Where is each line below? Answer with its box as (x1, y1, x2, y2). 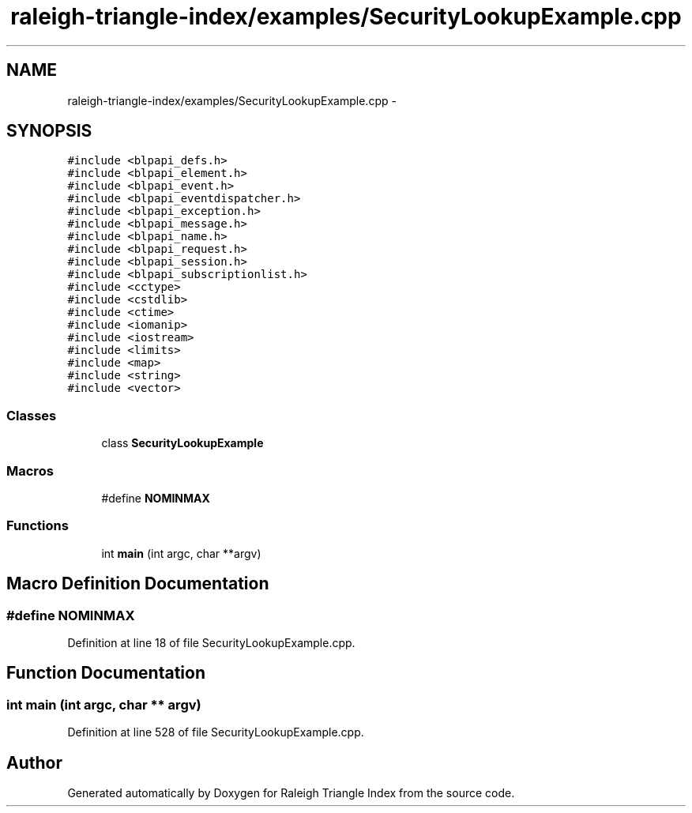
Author (6, 752, 62, 773)
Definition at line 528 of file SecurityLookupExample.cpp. (67, 725, 364, 740)
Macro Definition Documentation (6, 574, 269, 594)
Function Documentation (6, 663, 205, 683)
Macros (6, 462, 54, 479)
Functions (6, 518, 69, 534)
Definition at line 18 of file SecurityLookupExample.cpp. (67, 635, 355, 649)
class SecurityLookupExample (101, 436, 264, 450)
